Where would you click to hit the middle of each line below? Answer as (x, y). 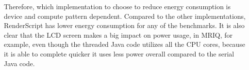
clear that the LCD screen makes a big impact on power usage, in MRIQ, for (118, 35)
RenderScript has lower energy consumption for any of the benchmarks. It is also (124, 25)
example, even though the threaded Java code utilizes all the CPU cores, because (124, 44)
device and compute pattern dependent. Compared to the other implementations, (125, 16)
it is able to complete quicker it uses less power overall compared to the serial (119, 53)
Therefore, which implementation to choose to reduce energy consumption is (117, 6)
